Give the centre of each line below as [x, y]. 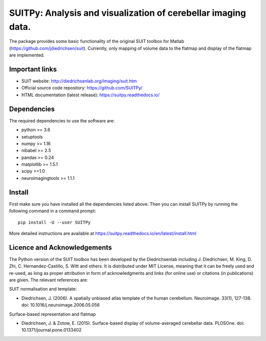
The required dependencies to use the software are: [62, 120]
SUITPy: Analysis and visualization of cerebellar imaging [128, 13]
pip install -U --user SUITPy [54, 222]
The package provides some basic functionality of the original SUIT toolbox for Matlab [97, 41]
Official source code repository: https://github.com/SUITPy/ [82, 88]
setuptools [32, 137]
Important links [33, 69]
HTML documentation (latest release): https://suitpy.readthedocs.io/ [91, 95]
